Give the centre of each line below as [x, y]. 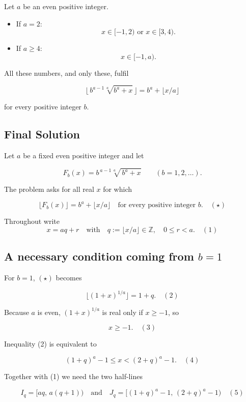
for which [117, 189]
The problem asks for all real [49, 189]
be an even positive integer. [66, 6]
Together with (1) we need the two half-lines [73, 376]
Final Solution [42, 134]
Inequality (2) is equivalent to [50, 344]
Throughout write [32, 221]
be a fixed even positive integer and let [84, 155]
